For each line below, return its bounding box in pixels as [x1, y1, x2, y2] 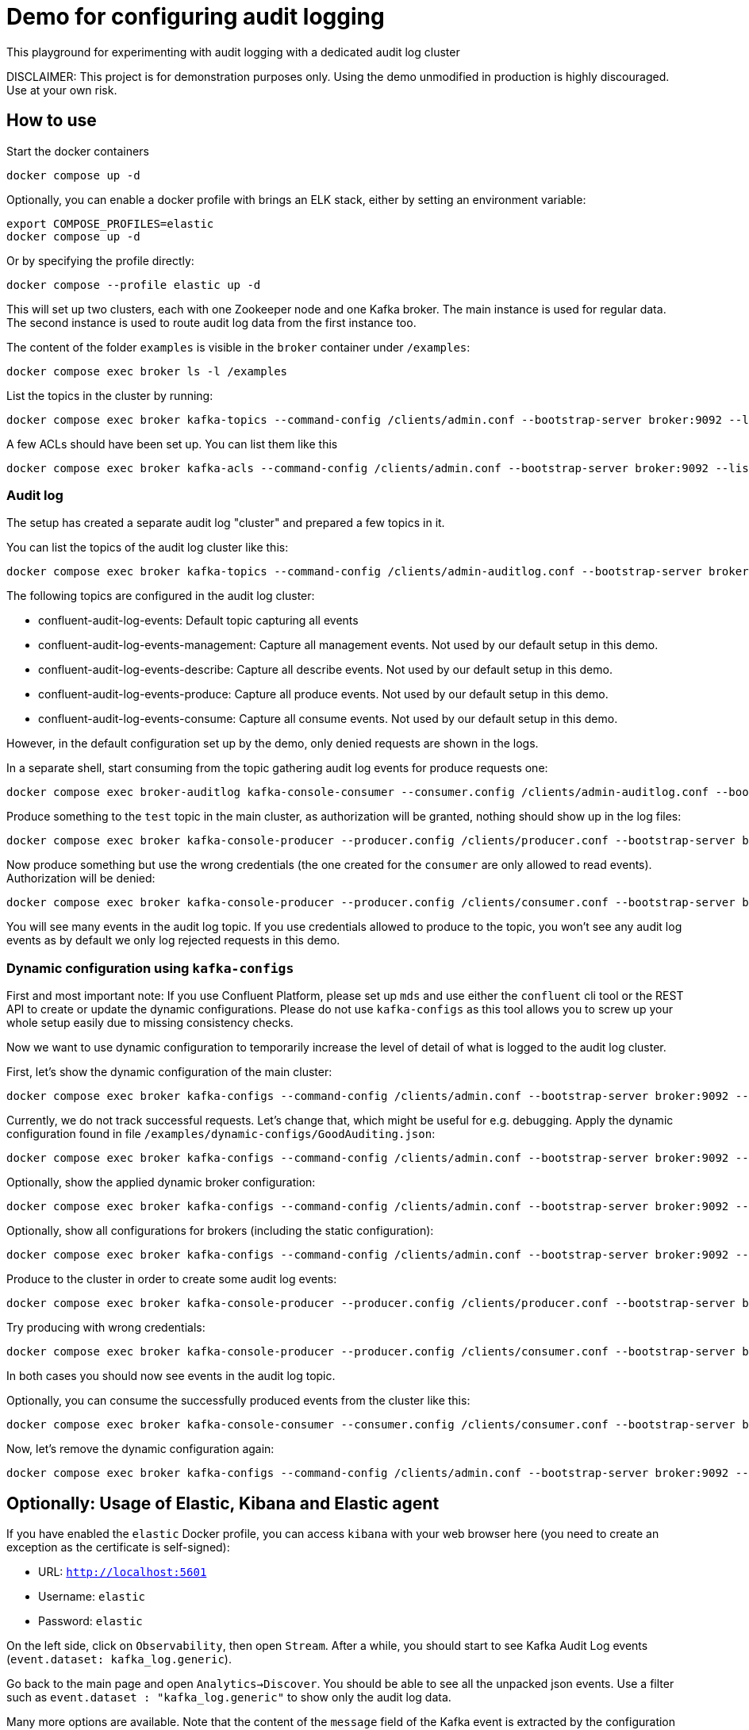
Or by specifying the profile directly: [6, 253, 194, 267]
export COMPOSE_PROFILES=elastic [6, 217, 214, 230]
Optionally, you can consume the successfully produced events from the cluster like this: [6, 1394, 471, 1408]
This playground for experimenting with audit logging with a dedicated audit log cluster [6, 44, 460, 59]
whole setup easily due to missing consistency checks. [6, 1016, 294, 1030]
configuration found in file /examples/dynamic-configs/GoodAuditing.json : [6, 1127, 436, 1141]
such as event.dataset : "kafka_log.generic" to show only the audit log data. [6, 1690, 451, 1704]
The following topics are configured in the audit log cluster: [6, 589, 315, 603]
